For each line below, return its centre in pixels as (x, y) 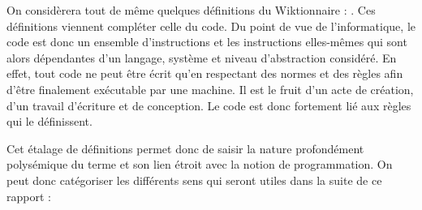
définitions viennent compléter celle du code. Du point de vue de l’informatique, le (211, 26)
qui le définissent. (50, 121)
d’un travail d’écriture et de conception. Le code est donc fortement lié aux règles (209, 105)
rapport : (29, 196)
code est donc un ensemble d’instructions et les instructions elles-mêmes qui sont (207, 42)
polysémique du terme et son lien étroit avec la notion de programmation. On (200, 164)
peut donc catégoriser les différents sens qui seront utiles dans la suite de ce (194, 180)
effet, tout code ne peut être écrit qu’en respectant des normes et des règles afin (205, 73)
